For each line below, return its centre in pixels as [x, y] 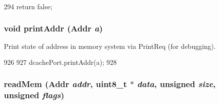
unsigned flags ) [34, 95]
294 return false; [28, 6]
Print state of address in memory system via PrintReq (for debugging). [110, 46]
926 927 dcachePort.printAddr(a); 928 [60, 62]
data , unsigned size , [176, 83]
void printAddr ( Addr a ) [53, 28]
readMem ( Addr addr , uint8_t [65, 83]
